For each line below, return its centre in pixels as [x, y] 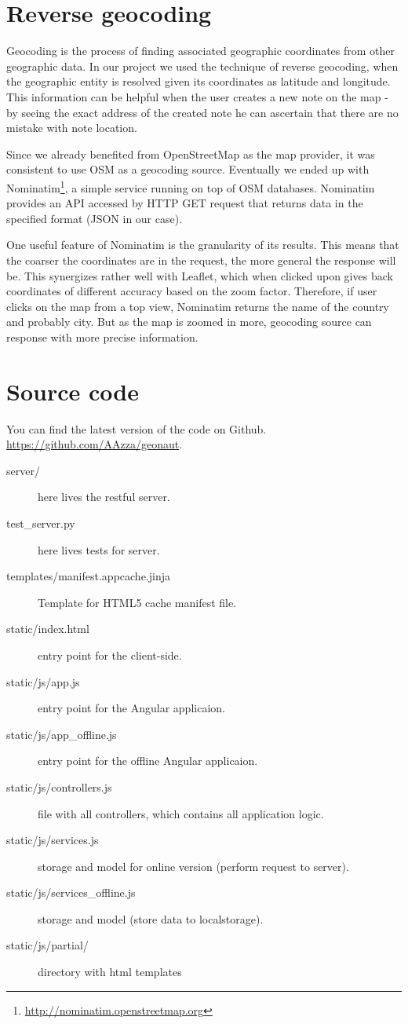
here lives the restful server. [104, 497]
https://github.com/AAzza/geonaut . [95, 444]
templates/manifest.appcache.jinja [89, 576]
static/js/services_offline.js [71, 892]
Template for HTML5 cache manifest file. [137, 602]
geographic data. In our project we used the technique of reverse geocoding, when [202, 66]
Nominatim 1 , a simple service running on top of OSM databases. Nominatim [191, 186]
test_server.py [41, 523]
